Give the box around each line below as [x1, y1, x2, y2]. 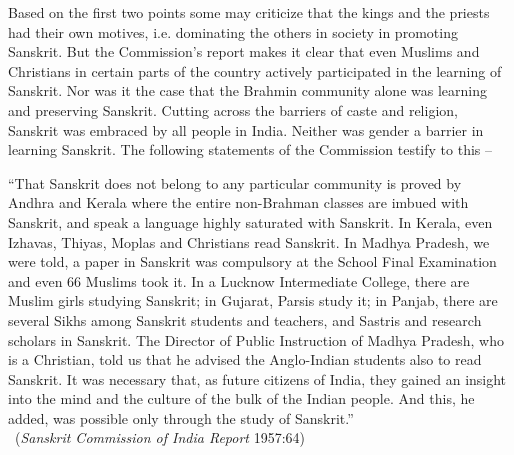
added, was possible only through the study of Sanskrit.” [8, 407, 354, 428]
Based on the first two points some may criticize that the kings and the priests [8, 2, 490, 22]
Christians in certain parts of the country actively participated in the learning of [8, 60, 502, 81]
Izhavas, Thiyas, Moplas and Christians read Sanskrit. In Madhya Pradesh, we [8, 231, 490, 252]
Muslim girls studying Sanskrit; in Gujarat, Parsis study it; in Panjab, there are [8, 290, 498, 311]
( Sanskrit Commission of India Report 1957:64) [14, 427, 305, 448]
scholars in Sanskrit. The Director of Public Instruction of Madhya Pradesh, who [8, 329, 504, 350]
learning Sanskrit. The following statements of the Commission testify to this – [8, 139, 492, 160]
